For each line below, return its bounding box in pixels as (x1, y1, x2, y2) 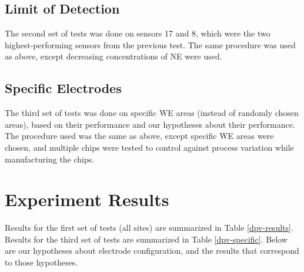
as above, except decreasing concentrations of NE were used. (5, 50, 222, 62)
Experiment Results (5, 187, 169, 211)
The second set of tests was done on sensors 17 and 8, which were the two (5, 27, 270, 39)
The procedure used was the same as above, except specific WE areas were (5, 130, 274, 142)
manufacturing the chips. (5, 152, 95, 165)
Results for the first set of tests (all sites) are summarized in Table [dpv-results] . (5, 221, 293, 234)
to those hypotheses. (5, 256, 78, 268)
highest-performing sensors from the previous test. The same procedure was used (5, 38, 296, 51)
